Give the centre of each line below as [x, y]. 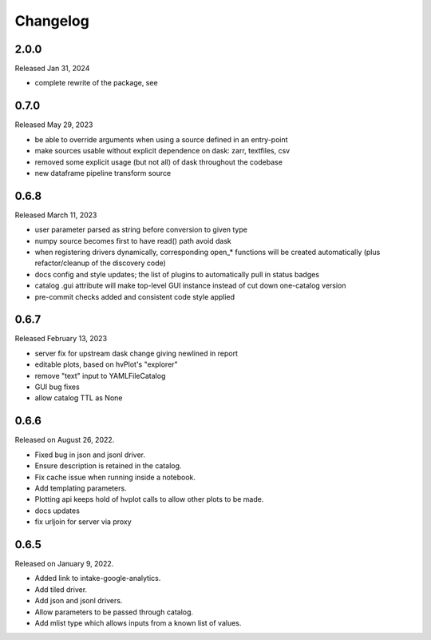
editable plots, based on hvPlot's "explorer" [107, 364]
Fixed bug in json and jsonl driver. [90, 455]
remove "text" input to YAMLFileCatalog [100, 376]
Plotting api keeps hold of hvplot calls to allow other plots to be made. [149, 499]
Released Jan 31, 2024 [52, 69]
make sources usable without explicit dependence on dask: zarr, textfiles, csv [162, 151]
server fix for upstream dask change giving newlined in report [136, 353]
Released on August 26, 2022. [65, 440]
